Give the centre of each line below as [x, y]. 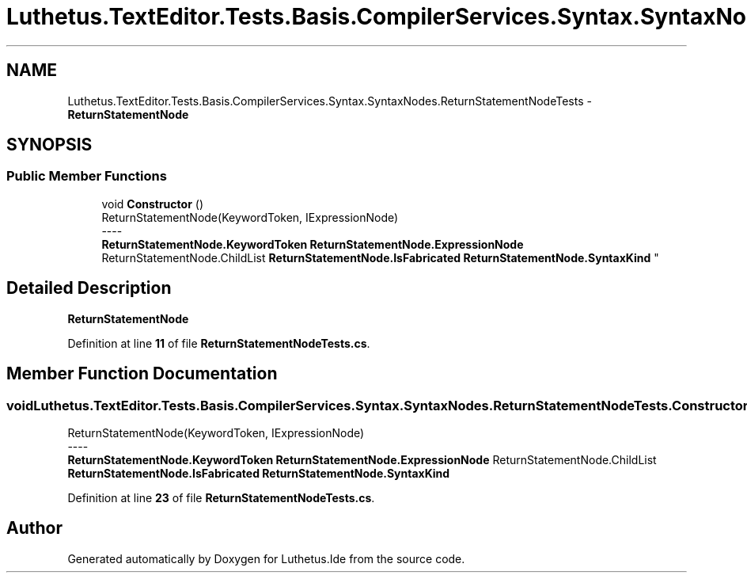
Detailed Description [89, 288]
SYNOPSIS [49, 145]
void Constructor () [152, 204]
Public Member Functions [87, 176]
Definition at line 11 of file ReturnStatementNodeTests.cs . [219, 343]
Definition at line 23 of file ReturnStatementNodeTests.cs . [221, 497]
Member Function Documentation [142, 374]
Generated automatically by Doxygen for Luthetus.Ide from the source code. [266, 558]
